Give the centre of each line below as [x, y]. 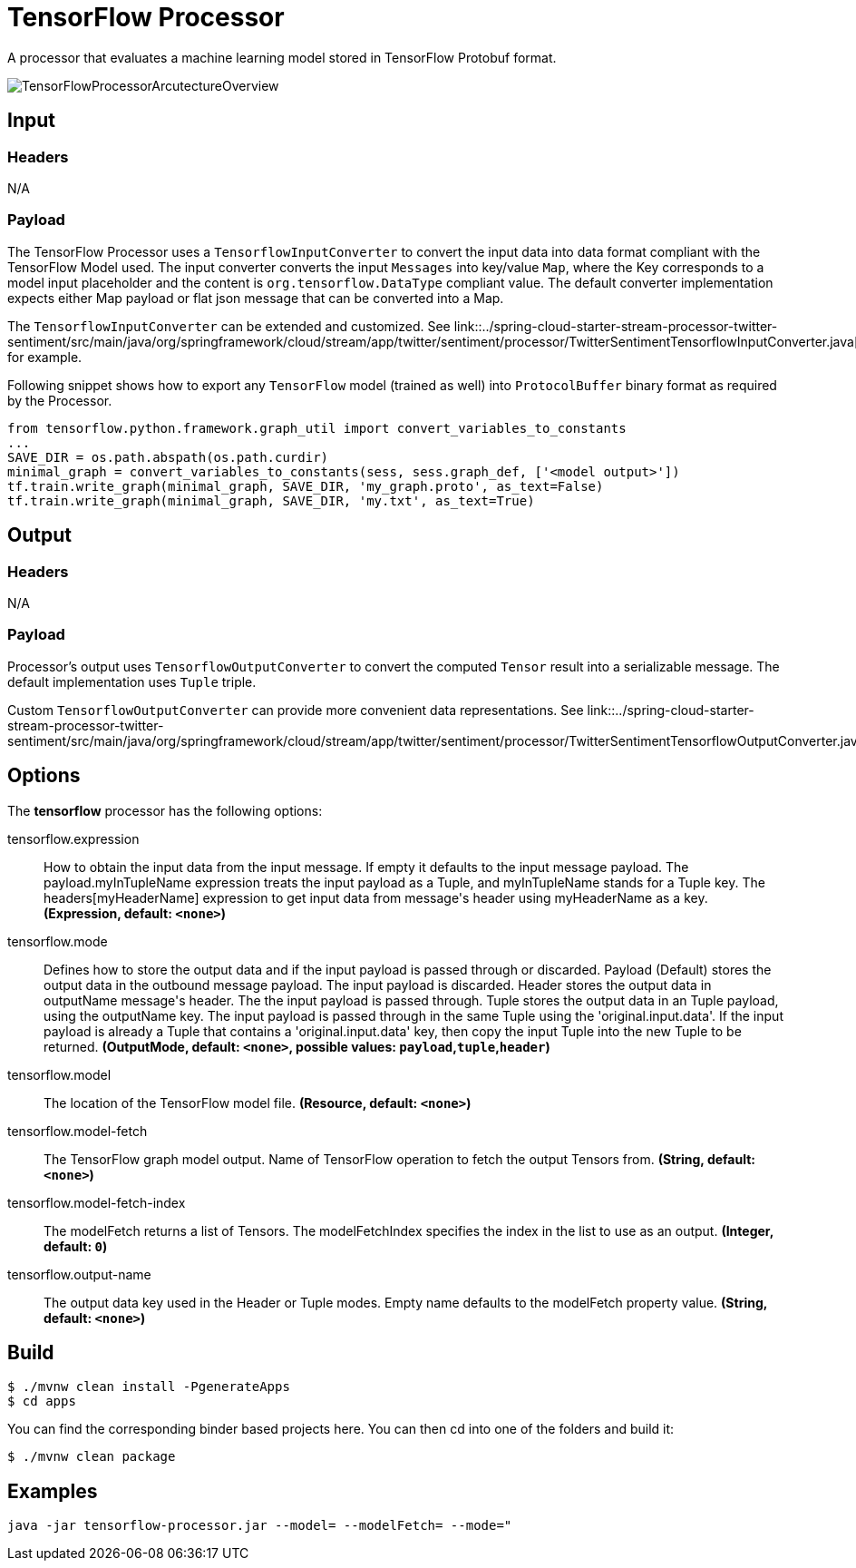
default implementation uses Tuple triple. [132, 681]
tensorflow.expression [73, 838]
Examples [53, 1491]
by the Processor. [60, 400]
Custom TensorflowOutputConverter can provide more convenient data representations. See [296, 710]
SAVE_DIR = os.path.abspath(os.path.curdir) [168, 457]
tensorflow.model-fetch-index [97, 1202]
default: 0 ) [76, 1246]
